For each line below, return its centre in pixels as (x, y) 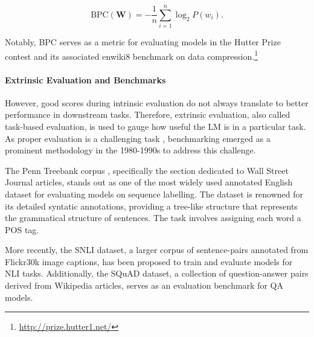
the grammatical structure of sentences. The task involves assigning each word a (153, 218)
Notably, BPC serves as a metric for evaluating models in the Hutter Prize (143, 42)
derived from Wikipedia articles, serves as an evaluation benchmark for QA (144, 285)
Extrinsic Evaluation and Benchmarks (85, 79)
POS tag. (22, 229)
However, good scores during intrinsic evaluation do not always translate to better (157, 102)
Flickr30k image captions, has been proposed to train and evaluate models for (149, 261)
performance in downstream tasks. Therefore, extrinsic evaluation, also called (148, 114)
